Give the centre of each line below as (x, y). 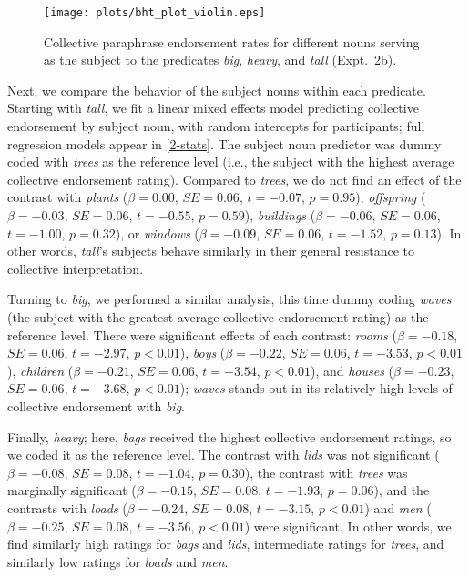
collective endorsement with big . (97, 405)
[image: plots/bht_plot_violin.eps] (155, 13)
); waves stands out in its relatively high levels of (316, 388)
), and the (402, 490)
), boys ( (203, 353)
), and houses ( (352, 370)
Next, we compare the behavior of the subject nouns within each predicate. (217, 90)
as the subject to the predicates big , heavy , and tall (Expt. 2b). (220, 60)
